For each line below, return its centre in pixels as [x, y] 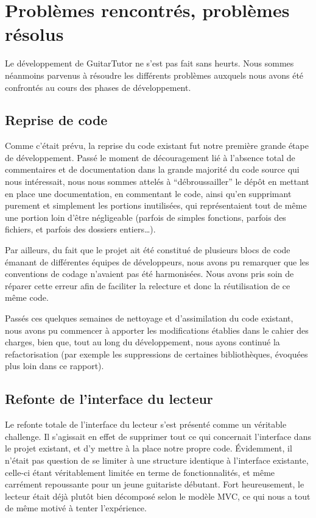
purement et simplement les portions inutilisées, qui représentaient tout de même [156, 205]
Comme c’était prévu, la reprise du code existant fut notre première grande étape [157, 146]
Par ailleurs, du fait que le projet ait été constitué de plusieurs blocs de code [148, 250]
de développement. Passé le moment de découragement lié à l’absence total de [150, 157]
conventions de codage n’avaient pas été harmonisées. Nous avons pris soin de [149, 274]
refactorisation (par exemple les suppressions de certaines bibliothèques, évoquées [156, 354]
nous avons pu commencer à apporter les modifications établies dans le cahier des [157, 330]
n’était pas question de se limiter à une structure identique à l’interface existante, [157, 460]
